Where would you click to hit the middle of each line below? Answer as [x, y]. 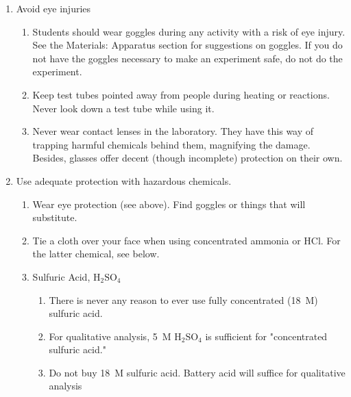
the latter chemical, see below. [96, 254]
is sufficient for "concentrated [266, 336]
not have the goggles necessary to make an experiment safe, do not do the [187, 58]
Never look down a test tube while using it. [123, 108]
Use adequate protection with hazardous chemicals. [124, 180]
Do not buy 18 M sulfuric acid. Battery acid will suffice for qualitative [197, 372]
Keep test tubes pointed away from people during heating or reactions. [181, 94]
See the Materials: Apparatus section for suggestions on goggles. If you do [187, 45]
